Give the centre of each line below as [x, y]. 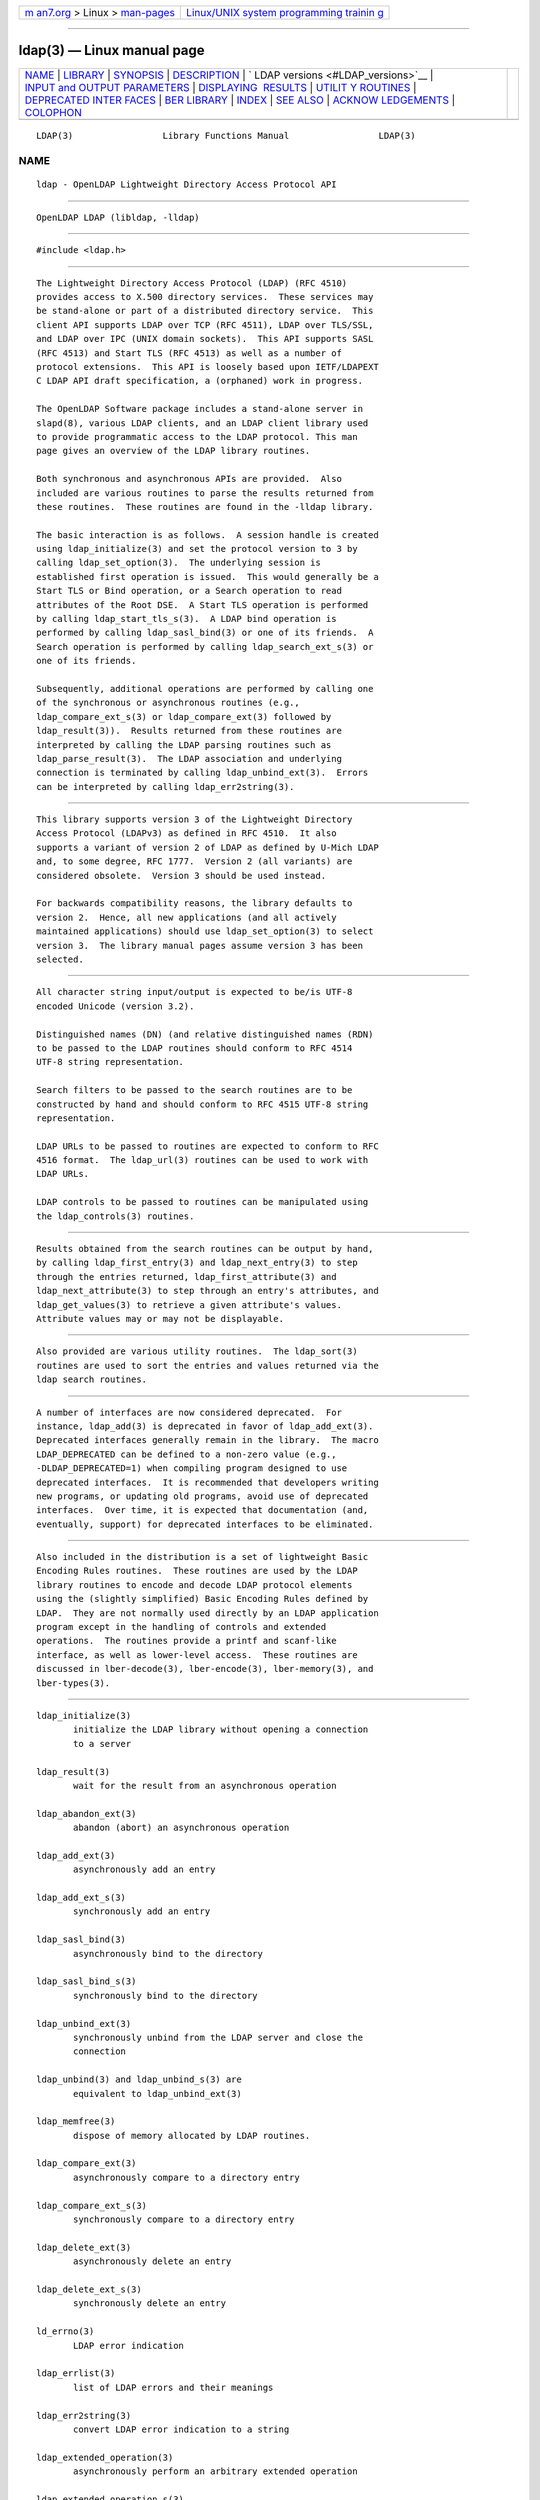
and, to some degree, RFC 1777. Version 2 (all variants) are [194, 861]
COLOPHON [53, 112]
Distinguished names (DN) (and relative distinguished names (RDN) [205, 1034]
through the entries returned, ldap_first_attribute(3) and [186, 1276]
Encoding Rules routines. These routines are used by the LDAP [197, 1571]
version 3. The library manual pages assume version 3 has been [200, 945]
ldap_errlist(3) [76, 2373]
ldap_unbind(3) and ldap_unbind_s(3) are [139, 2079]
